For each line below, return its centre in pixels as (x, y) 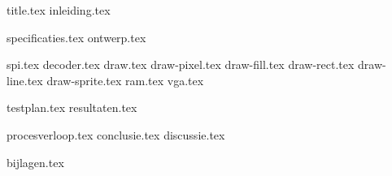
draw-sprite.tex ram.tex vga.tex (125, 80)
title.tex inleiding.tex (59, 10)
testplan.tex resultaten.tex (72, 107)
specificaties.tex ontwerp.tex (76, 37)
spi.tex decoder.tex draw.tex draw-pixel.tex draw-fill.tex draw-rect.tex (181, 64)
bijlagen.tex (35, 162)
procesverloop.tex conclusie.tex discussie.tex (116, 134)
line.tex (25, 80)
